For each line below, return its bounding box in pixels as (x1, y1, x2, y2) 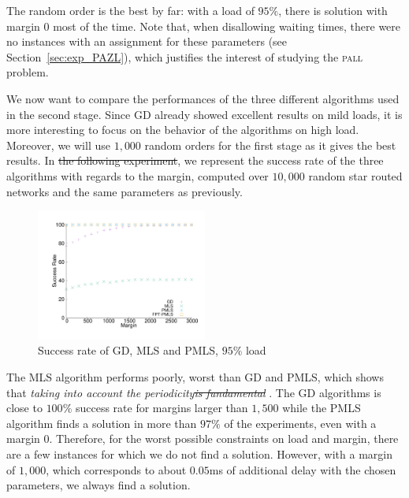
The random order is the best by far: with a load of (6, 2, 255, 18)
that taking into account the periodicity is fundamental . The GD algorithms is (6, 384, 381, 400)
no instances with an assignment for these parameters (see (6, 33, 288, 50)
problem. (6, 64, 49, 80)
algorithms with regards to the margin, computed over (6, 167, 269, 184)
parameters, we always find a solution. (6, 477, 191, 493)
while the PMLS (282, 400, 361, 416)
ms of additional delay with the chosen (209, 461, 396, 478)
